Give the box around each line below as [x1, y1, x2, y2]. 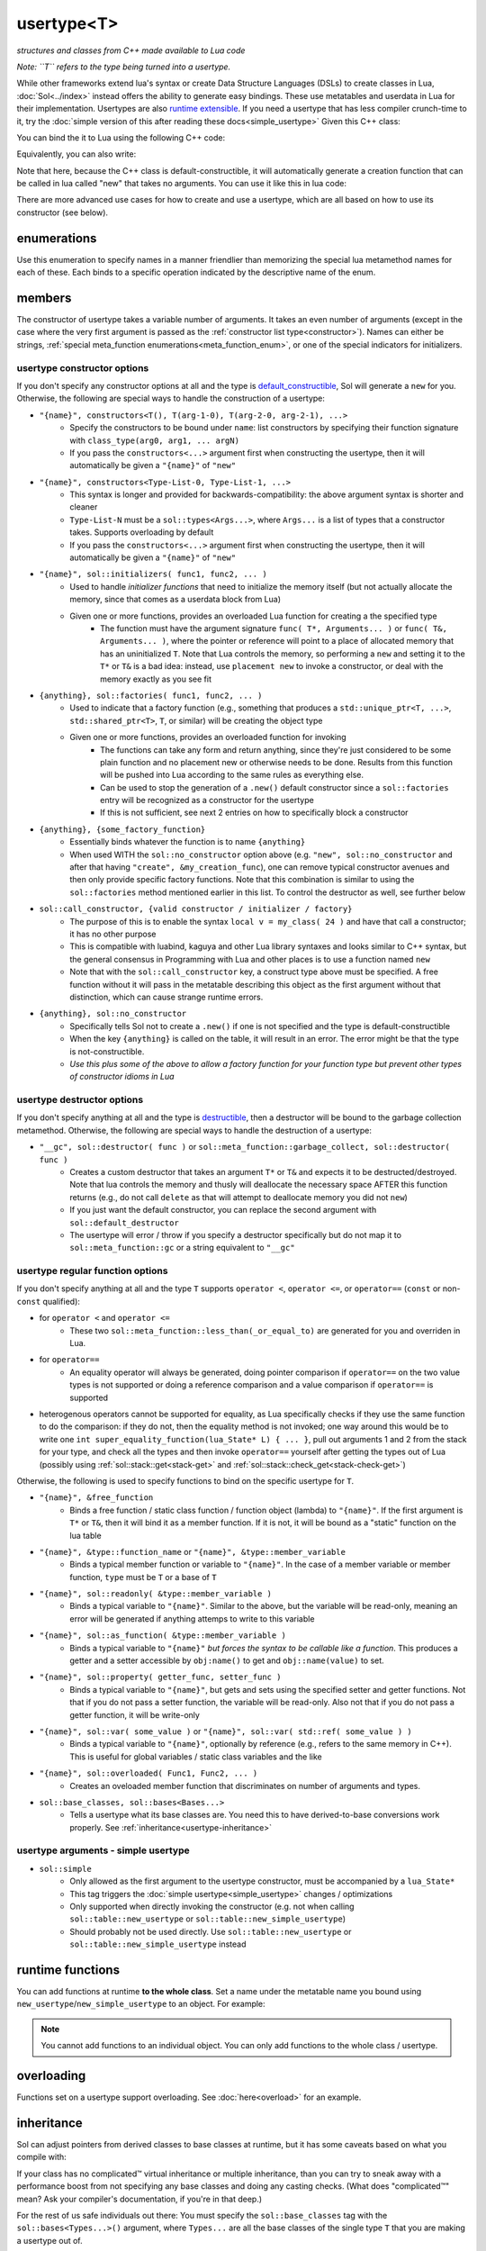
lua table [69, 1530, 103, 1541]
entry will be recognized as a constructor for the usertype [100, 795, 314, 806]
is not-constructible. [69, 1045, 145, 1057]
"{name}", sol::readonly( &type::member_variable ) [39, 1589, 273, 1599]
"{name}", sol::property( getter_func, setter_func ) [39, 1672, 282, 1683]
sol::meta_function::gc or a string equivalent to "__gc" [69, 1243, 296, 1253]
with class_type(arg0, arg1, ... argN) [69, 435, 240, 446]
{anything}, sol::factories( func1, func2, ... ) [39, 690, 263, 701]
